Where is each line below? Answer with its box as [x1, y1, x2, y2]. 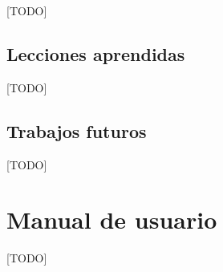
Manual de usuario [6, 203, 217, 236]
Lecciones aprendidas [6, 41, 185, 66]
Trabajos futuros [6, 118, 147, 143]
